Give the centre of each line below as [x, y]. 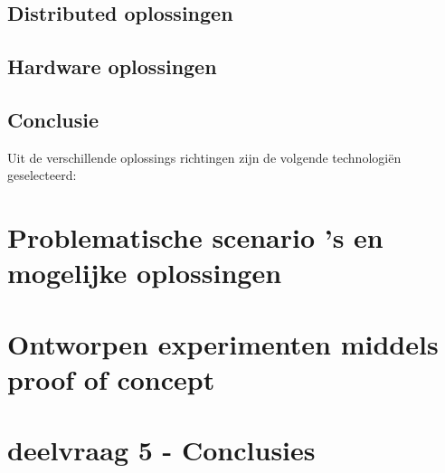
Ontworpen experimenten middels [223, 343]
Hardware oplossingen [112, 66]
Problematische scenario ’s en [195, 237]
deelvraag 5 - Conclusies [161, 450]
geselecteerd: [42, 175]
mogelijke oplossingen [145, 273]
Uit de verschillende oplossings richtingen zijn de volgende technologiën [204, 157]
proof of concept [111, 378]
